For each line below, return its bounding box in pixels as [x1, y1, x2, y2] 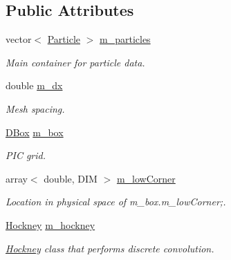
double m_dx [6, 78, 63, 93]
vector [6, 32, 32, 46]
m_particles [100, 32, 151, 46]
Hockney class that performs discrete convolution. [6, 241, 214, 255]
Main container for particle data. [6, 55, 145, 69]
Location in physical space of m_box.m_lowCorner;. [6, 194, 226, 209]
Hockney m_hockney [6, 217, 95, 232]
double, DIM [44, 171, 98, 185]
